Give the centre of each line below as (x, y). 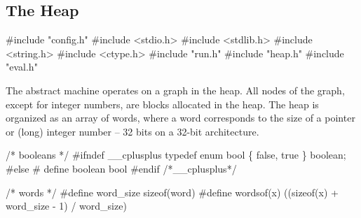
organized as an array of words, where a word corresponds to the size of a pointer (180, 118)
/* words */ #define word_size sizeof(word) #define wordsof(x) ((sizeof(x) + (172, 192)
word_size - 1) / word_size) (66, 206)
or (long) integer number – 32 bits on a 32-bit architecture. (132, 131)
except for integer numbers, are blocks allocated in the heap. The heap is (162, 104)
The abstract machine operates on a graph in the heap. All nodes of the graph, (175, 90)
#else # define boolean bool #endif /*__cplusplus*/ (121, 168)
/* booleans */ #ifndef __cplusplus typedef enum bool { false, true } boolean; (176, 155)
